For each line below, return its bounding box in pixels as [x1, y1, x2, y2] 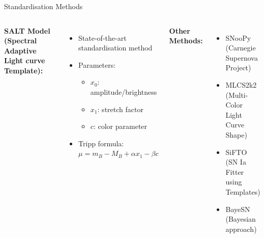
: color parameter [93, 121, 148, 131]
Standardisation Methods [4, 1, 83, 11]
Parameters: [78, 59, 116, 70]
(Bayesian [225, 214, 256, 224]
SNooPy [225, 32, 251, 43]
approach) [225, 223, 257, 234]
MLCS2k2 [225, 79, 257, 90]
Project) [225, 62, 251, 73]
